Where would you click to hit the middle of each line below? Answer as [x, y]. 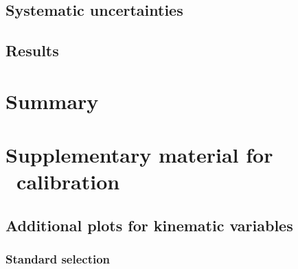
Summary [52, 101]
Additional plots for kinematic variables [149, 225]
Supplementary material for [139, 155]
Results [32, 50]
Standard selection [58, 259]
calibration [68, 182]
